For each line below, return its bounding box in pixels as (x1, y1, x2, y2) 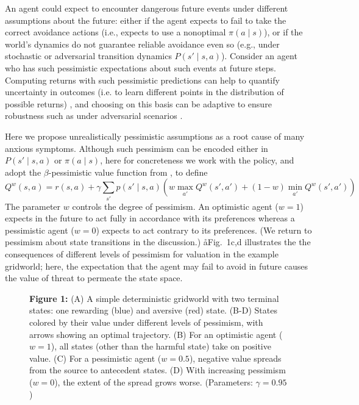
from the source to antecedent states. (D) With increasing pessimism (29, 364, 286, 376)
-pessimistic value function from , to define (48, 165, 208, 178)
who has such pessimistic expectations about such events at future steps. (5, 61, 276, 74)
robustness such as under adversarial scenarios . (5, 109, 183, 122)
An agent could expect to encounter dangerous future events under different (5, 2, 288, 14)
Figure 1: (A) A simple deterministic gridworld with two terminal (29, 292, 279, 304)
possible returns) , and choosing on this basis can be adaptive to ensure (5, 97, 272, 110)
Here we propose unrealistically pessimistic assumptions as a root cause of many (5, 129, 305, 142)
